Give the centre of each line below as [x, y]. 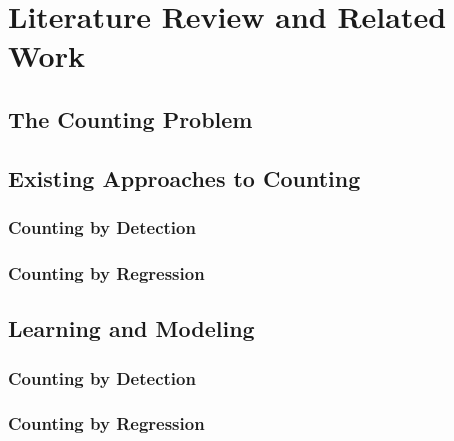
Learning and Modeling [131, 328]
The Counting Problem [130, 118]
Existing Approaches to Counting [184, 177]
